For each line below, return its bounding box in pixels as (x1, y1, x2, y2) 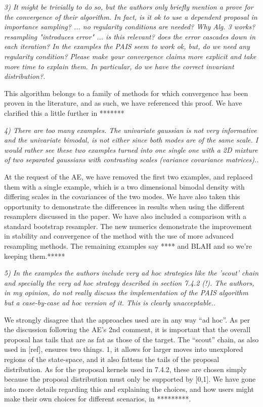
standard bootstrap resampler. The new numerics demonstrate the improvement (4, 220, 252, 231)
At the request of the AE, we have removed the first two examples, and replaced (4, 171, 253, 182)
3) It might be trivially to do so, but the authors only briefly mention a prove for (4, 2, 253, 12)
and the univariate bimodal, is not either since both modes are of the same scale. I (4, 134, 258, 145)
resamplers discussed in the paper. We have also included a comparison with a (4, 211, 247, 221)
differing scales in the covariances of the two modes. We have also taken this (4, 191, 240, 202)
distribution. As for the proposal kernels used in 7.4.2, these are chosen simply (4, 364, 247, 374)
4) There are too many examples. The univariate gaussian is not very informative (4, 124, 257, 135)
